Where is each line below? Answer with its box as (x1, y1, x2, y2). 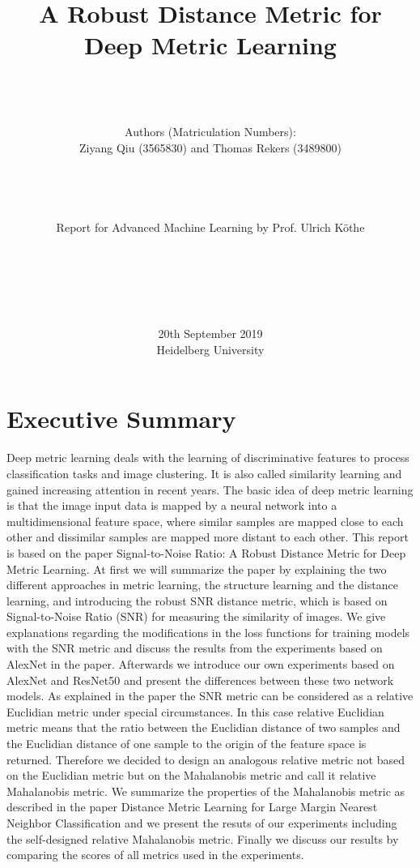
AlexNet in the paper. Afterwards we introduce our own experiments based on (6, 656, 395, 673)
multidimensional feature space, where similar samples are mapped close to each (6, 512, 404, 529)
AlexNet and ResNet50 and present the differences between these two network (6, 671, 394, 688)
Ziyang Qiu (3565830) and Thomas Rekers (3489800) (79, 139, 342, 156)
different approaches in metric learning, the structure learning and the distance (6, 576, 398, 593)
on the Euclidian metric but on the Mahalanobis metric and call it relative (6, 767, 376, 784)
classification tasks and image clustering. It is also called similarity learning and (6, 464, 402, 481)
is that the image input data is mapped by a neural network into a (6, 497, 337, 514)
